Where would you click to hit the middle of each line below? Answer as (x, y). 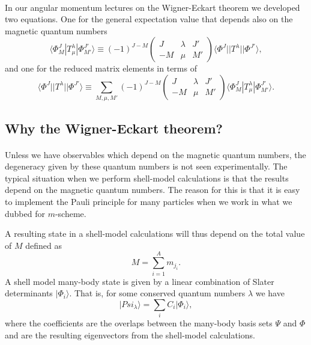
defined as (44, 245)
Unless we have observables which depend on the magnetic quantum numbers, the (155, 154)
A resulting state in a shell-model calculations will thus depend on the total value (155, 234)
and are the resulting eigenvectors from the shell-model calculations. (130, 334)
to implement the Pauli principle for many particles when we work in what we (149, 202)
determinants (29, 293)
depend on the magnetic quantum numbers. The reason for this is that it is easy (152, 190)
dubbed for (25, 213)
